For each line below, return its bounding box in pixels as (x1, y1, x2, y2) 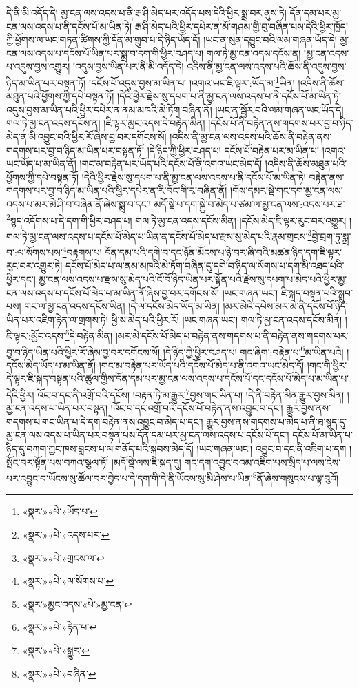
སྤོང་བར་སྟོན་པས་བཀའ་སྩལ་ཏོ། (6, 455, 109, 469)
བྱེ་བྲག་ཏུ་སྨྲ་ (311, 229, 351, 243)
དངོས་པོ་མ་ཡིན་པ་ (292, 428, 353, 442)
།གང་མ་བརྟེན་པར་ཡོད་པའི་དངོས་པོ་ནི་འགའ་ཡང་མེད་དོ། (79, 156, 263, 171)
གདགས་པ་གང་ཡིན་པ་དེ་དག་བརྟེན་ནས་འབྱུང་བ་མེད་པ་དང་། (6, 414, 203, 428)
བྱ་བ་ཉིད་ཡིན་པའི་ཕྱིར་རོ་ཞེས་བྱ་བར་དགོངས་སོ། (6, 344, 161, 359)
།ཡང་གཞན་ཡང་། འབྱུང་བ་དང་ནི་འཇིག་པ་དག (196, 441, 347, 455)
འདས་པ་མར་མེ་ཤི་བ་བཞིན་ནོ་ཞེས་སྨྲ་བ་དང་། (6, 196, 151, 211)
